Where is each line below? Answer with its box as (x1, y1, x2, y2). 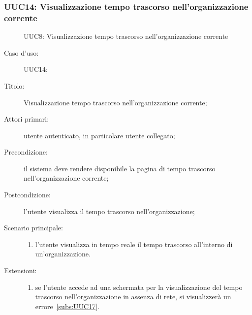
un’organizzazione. (35, 249, 91, 259)
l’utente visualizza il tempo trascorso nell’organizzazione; (24, 206, 195, 216)
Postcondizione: (4, 189, 51, 200)
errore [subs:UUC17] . (35, 301, 99, 311)
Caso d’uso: (4, 47, 39, 58)
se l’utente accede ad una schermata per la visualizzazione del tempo (35, 282, 243, 292)
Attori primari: (4, 114, 49, 124)
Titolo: (4, 80, 25, 91)
